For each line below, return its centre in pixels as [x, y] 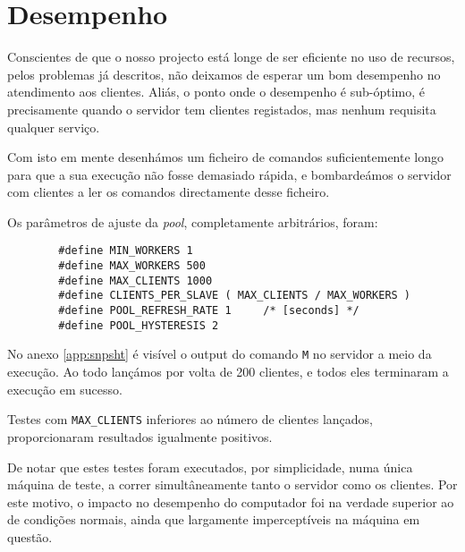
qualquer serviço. [54, 127]
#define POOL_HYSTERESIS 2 [139, 325]
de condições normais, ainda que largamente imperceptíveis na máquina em [214, 519]
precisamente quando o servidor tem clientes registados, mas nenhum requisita [222, 109]
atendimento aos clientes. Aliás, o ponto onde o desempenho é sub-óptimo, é [216, 92]
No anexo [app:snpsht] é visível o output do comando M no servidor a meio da [220, 354]
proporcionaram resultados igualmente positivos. [140, 436]
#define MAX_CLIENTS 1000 [135, 280]
